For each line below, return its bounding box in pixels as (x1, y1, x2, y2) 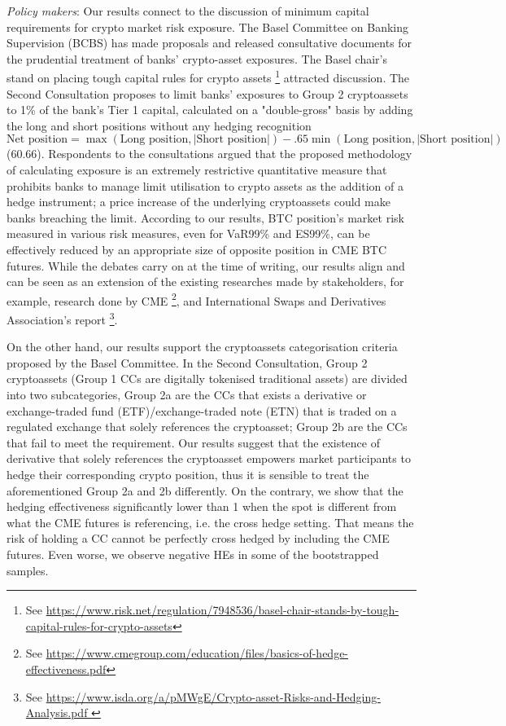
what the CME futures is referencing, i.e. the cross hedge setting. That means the (7, 513, 414, 530)
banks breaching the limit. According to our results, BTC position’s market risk (7, 209, 404, 226)
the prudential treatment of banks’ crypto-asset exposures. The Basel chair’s (7, 50, 387, 67)
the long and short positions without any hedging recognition (7, 117, 312, 134)
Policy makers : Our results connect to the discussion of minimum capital (7, 2, 369, 19)
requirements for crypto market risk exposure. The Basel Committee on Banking (7, 18, 409, 35)
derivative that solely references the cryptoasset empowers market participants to (7, 450, 411, 467)
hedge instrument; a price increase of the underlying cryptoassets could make (7, 193, 390, 210)
